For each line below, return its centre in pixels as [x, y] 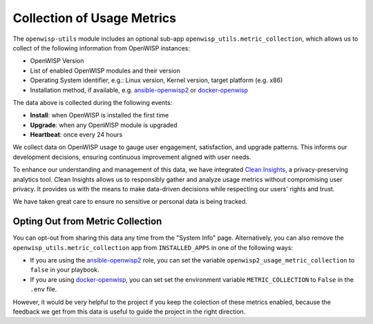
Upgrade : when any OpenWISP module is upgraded [104, 125]
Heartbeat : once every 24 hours [76, 135]
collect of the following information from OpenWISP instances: [101, 48]
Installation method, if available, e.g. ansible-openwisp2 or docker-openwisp [139, 90]
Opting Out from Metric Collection [87, 221]
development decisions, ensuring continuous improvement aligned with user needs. [132, 157]
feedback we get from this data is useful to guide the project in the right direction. [129, 312]
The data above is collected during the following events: [93, 102]
